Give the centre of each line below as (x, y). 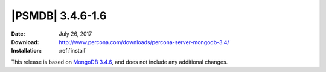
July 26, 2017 (75, 34)
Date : (18, 34)
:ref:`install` (73, 51)
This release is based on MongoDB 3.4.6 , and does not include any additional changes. (120, 62)
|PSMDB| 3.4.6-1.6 (59, 16)
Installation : (27, 51)
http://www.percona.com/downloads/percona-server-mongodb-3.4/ (144, 42)
